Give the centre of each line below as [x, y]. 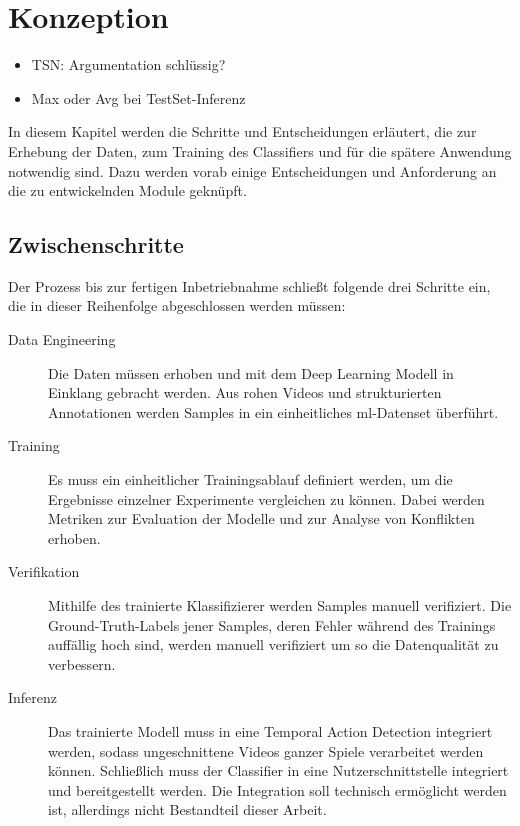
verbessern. [82, 663]
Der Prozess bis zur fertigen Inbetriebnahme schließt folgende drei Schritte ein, [249, 285]
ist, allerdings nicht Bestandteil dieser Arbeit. [187, 809]
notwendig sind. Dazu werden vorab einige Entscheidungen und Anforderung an [252, 170]
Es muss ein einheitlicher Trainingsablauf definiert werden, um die [250, 479]
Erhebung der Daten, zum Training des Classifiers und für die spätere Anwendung [260, 150]
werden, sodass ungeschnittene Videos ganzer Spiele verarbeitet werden [266, 750]
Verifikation [44, 571]
